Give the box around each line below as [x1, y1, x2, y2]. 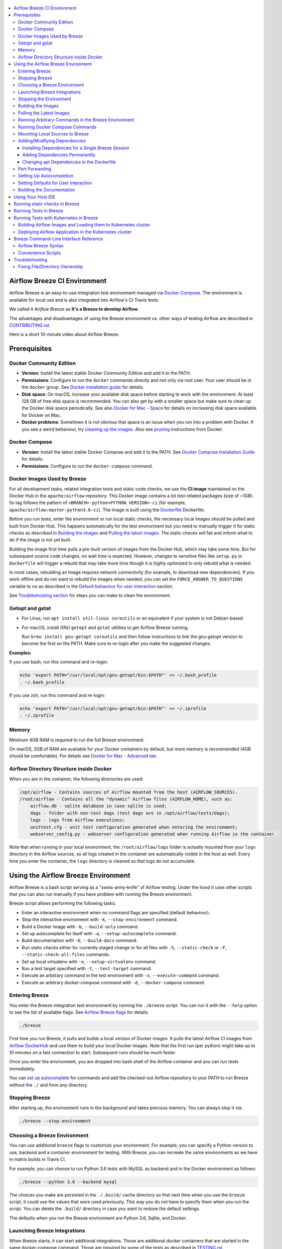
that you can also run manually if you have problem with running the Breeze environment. [9, 891, 193, 897]
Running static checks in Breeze [13, 200, 80, 207]
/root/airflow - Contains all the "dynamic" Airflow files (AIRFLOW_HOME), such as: [19, 796, 233, 802]
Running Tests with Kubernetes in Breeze [13, 215, 98, 221]
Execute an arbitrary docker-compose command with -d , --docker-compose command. [21, 979, 205, 985]
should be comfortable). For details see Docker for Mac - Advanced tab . [9, 753, 157, 759]
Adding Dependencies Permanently [22, 152, 96, 158]
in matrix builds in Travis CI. [9, 1157, 66, 1163]
